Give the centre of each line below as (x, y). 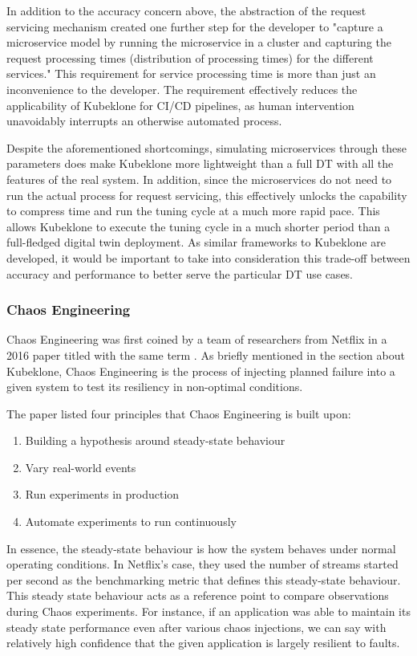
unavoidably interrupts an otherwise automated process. (144, 121)
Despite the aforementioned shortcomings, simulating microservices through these (207, 147)
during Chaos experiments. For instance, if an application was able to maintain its (208, 611)
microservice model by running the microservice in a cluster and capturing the (199, 42)
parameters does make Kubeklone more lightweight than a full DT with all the (200, 163)
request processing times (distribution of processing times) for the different (190, 57)
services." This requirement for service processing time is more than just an (191, 73)
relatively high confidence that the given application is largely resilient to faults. (203, 643)
